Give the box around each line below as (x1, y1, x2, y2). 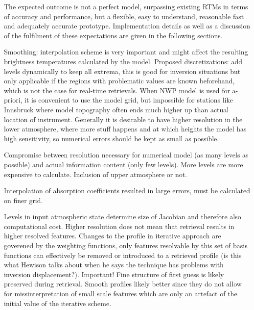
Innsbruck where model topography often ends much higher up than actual (4, 104, 229, 114)
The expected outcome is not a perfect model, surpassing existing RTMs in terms (4, 1, 248, 11)
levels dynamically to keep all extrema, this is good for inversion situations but (4, 66, 241, 76)
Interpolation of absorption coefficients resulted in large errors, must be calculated (4, 185, 251, 196)
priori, (4, 95, 23, 105)
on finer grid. (4, 195, 43, 205)
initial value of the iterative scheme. (4, 298, 112, 308)
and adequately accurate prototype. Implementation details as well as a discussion (4, 21, 250, 31)
